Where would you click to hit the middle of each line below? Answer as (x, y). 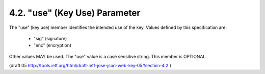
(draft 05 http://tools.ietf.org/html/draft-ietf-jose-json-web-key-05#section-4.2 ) (90, 66)
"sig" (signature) (50, 38)
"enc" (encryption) (53, 45)
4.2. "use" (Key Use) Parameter (75, 13)
